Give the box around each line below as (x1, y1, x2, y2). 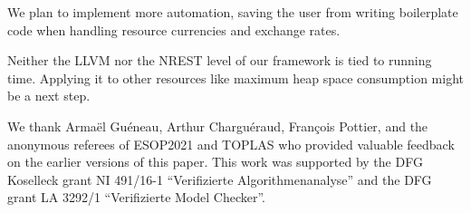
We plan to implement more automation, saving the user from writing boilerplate (7, 3, 458, 21)
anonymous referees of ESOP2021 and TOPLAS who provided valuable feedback (7, 134, 455, 153)
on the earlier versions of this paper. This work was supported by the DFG (7, 152, 423, 171)
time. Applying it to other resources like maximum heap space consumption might (7, 68, 465, 87)
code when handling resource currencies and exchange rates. (7, 20, 341, 39)
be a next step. (7, 86, 91, 105)
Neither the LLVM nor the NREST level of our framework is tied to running (7, 51, 432, 70)
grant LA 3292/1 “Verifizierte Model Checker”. (7, 188, 265, 207)
